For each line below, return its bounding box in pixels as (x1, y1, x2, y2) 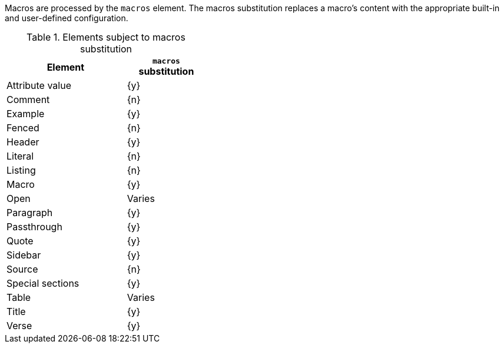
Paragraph (6, 207, 53, 218)
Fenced (6, 122, 39, 134)
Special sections (6, 277, 79, 289)
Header (6, 136, 39, 148)
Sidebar (6, 249, 41, 261)
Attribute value (6, 79, 71, 91)
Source (6, 263, 38, 275)
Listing (6, 164, 36, 176)
